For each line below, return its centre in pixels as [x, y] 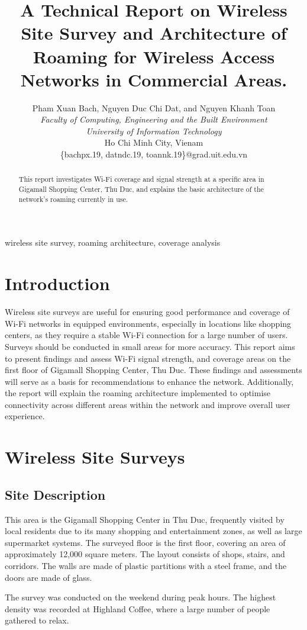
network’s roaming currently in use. [73, 199]
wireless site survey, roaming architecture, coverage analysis [113, 242]
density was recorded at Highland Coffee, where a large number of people [138, 608]
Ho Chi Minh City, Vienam [154, 142]
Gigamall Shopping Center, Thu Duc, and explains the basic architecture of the [141, 189]
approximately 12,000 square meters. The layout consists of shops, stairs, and [145, 554]
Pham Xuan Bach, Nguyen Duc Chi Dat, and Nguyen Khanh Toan [154, 107]
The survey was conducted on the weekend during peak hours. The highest [140, 597]
